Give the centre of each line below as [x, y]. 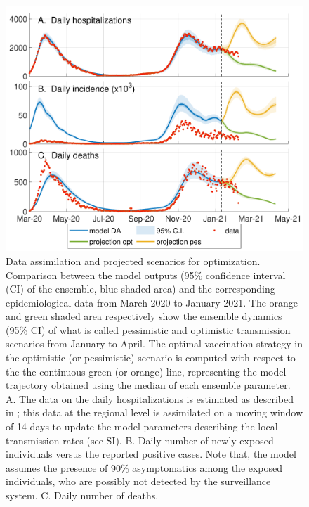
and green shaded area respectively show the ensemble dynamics [144, 316]
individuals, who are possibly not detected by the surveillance [138, 481]
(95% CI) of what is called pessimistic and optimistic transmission [148, 329]
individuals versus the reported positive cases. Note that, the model [151, 454]
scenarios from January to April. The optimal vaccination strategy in [154, 344]
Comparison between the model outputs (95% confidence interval [146, 275]
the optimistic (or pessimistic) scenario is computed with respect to [151, 358]
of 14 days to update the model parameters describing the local [142, 426]
